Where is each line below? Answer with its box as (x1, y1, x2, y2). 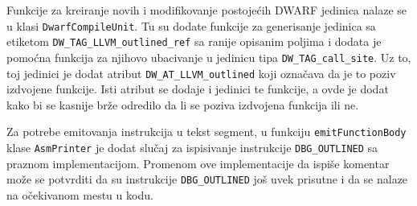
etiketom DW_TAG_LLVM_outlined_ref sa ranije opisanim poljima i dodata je (6, 33, 382, 50)
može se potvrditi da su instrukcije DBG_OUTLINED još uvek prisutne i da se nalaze (6, 171, 408, 187)
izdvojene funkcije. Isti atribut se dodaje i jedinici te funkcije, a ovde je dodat (6, 80, 389, 97)
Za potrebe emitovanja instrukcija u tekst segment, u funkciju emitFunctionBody (6, 123, 407, 140)
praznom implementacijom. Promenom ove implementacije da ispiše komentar (6, 154, 390, 171)
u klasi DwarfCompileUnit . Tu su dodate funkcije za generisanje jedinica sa (6, 17, 376, 34)
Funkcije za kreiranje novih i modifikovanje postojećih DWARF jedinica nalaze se (6, 2, 407, 18)
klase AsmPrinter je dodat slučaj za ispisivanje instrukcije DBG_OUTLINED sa (6, 139, 378, 156)
